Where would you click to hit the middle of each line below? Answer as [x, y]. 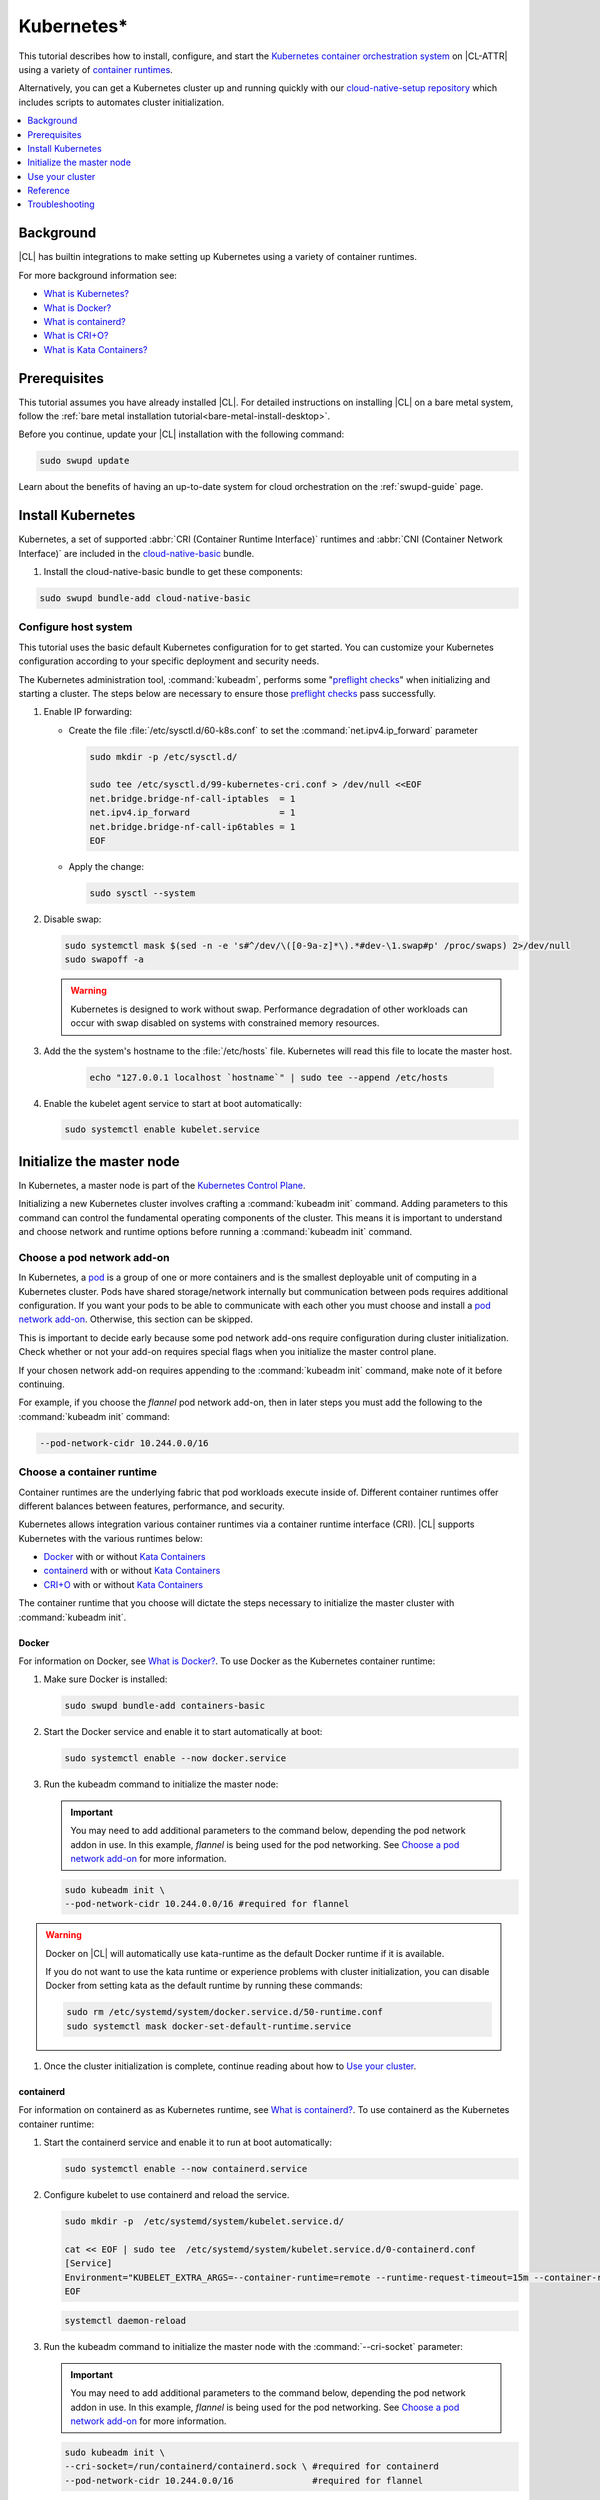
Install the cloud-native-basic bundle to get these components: [173, 572]
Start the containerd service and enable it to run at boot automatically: [187, 2142]
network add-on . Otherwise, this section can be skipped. [136, 1319]
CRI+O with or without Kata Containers [123, 1584]
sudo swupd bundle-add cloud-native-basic [145, 598]
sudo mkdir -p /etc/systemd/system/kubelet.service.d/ [204, 2221]
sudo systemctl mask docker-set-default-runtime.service [209, 2026]
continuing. [41, 1384]
